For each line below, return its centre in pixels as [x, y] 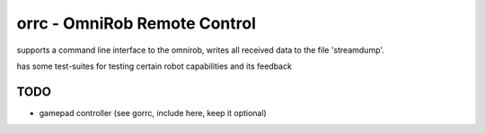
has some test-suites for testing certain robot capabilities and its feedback [154, 66]
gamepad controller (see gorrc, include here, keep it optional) [153, 112]
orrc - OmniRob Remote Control [136, 23]
